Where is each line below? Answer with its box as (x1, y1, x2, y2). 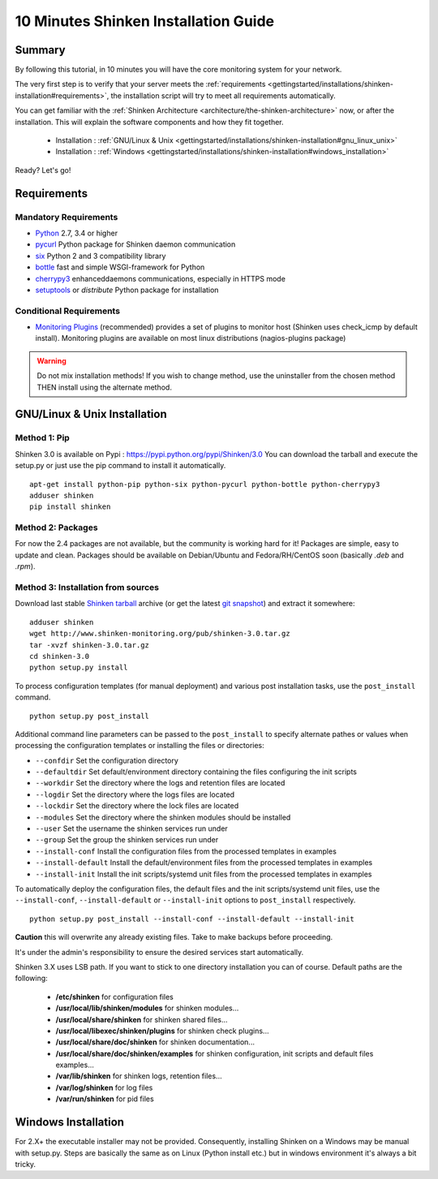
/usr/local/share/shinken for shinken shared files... (55, 1014, 228, 1024)
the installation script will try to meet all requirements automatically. (110, 90, 336, 101)
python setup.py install (29, 663, 128, 673)
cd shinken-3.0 (29, 652, 90, 660)
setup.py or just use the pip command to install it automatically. (15, 461, 226, 471)
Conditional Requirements (15, 305, 121, 316)
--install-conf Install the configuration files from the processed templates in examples (35, 846, 337, 856)
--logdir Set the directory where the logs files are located (35, 790, 235, 799)
